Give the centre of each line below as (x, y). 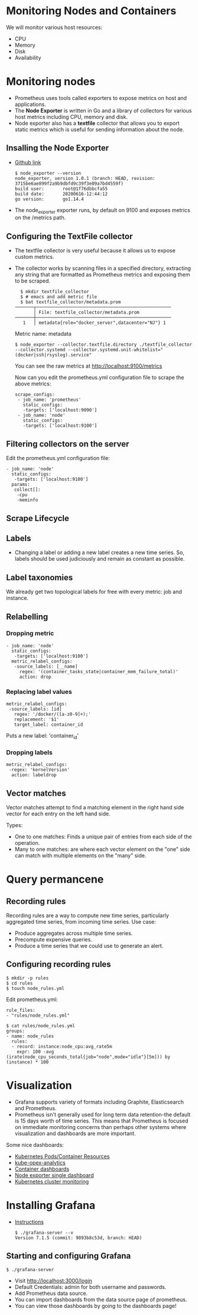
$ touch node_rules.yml (35, 988)
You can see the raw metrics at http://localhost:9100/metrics (88, 366)
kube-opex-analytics (40, 1162)
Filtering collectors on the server (68, 444)
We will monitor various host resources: (54, 27)
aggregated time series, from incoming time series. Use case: (81, 922)
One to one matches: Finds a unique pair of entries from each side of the (103, 837)
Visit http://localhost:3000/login (53, 1281)
